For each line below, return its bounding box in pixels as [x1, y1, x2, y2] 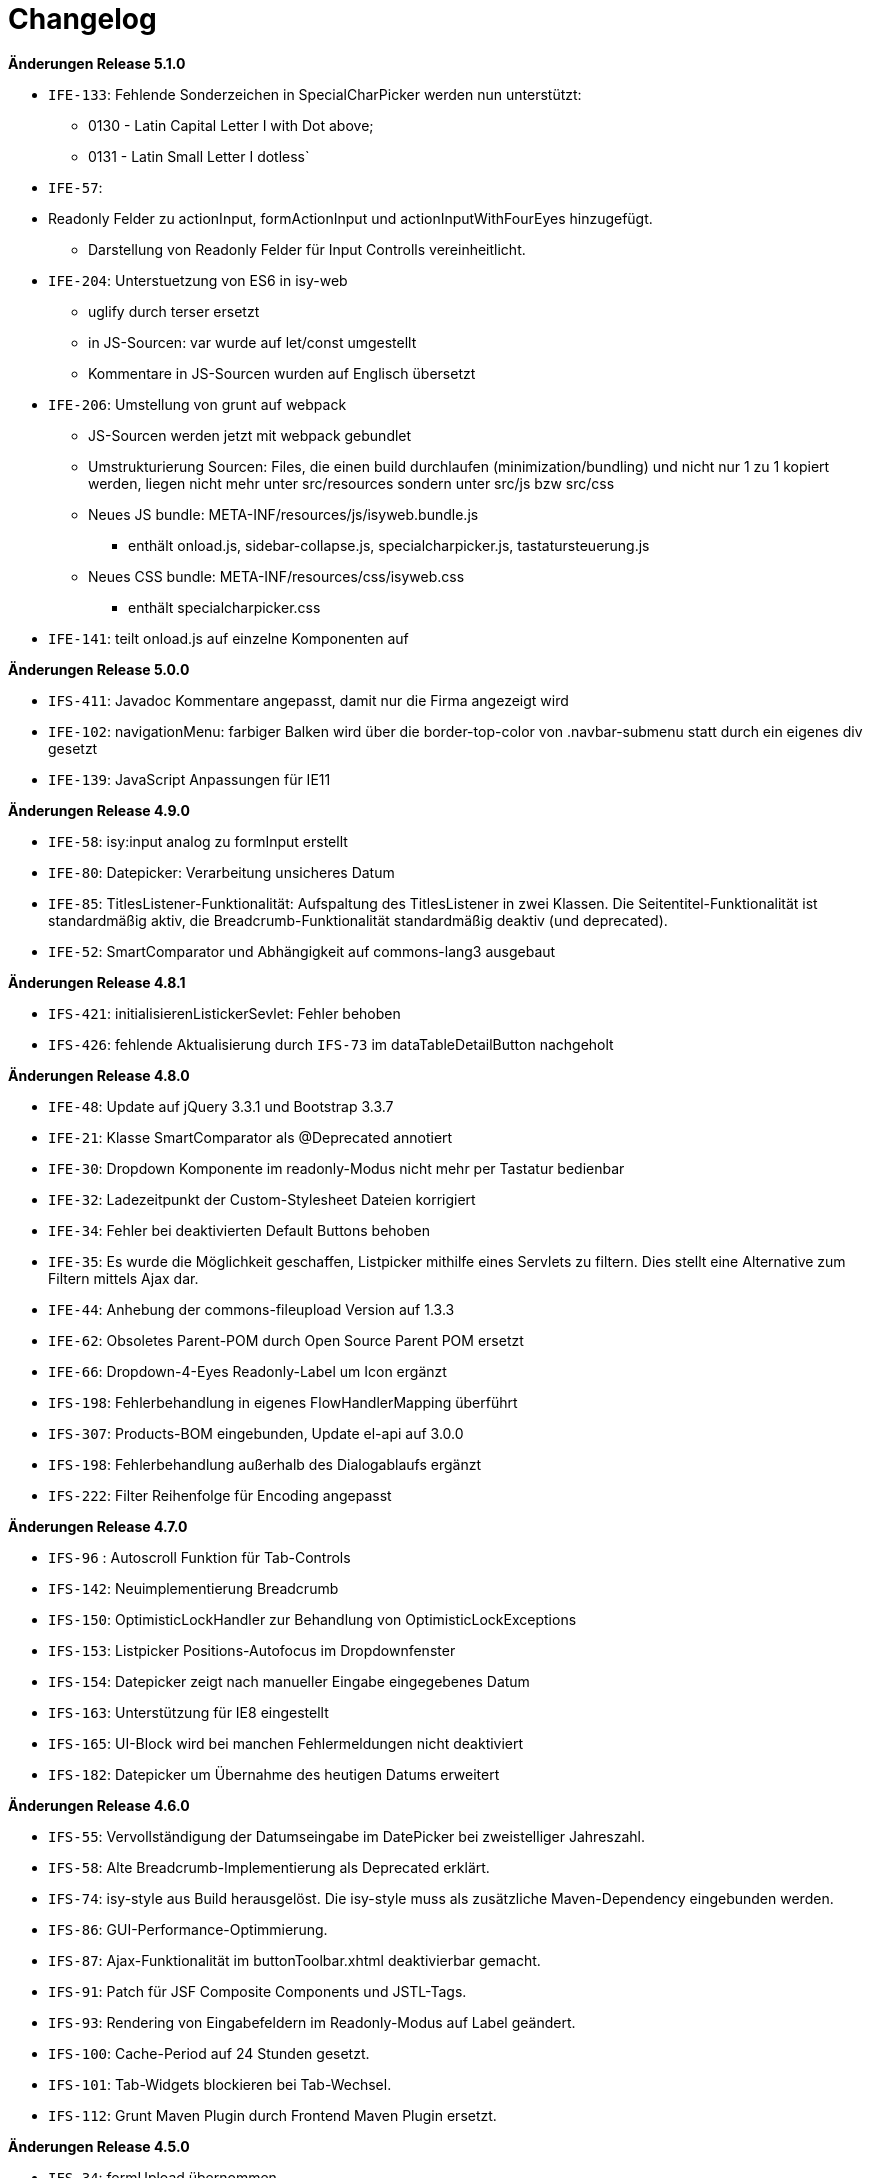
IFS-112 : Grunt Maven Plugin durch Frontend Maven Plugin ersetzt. [48, 2106, 497, 2124]
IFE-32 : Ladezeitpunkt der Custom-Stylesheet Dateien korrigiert [48, 1190, 476, 1208]
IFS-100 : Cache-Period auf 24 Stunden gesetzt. [48, 2044, 370, 2062]
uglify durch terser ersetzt [88, 302, 260, 320]
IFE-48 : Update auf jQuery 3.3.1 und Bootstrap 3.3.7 [48, 1097, 394, 1115]
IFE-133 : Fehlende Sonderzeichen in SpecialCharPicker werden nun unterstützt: [48, 85, 582, 103]
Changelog [8, 2, 157, 36]
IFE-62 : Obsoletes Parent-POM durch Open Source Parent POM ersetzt [48, 1331, 524, 1349]
